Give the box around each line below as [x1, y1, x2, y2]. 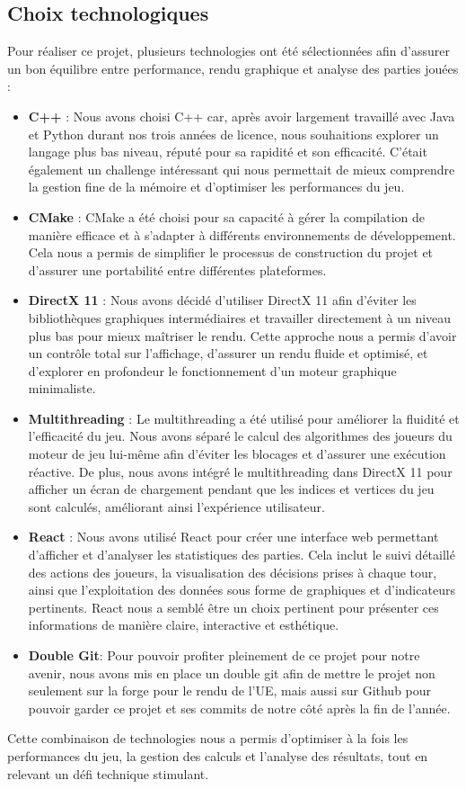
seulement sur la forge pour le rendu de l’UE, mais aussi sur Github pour [28, 681, 432, 700]
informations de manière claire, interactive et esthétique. [28, 615, 339, 634]
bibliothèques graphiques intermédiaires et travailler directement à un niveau [28, 308, 452, 327]
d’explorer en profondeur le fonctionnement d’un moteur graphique [28, 361, 397, 380]
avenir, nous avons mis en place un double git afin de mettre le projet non [28, 663, 435, 682]
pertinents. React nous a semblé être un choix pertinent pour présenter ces [28, 597, 439, 616]
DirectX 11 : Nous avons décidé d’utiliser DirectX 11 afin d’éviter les [28, 291, 417, 309]
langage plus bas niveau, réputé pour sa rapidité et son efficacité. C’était [28, 142, 427, 161]
